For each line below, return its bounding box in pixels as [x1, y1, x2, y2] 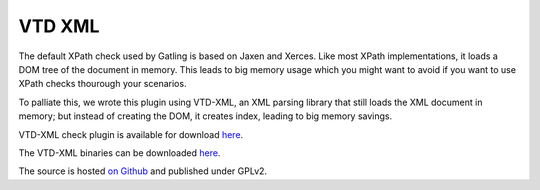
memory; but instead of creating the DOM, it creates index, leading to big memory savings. [18, 110, 393, 122]
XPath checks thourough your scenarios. [18, 78, 187, 90]
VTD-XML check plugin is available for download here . [18, 128, 244, 140]
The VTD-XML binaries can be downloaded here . [18, 146, 221, 159]
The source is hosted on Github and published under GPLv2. [18, 165, 268, 177]
